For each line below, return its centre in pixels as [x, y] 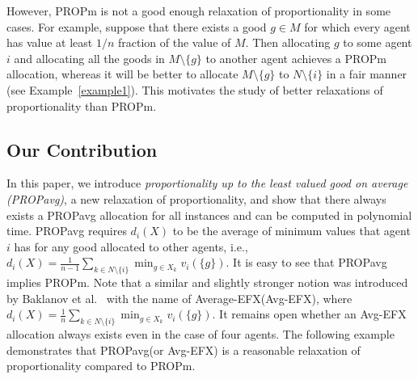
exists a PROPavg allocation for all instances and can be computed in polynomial [209, 215]
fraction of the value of [175, 42]
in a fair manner [367, 74]
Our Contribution [82, 149]
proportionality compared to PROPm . [101, 366]
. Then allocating [288, 42]
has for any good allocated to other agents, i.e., [131, 246]
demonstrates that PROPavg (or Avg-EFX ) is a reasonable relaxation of [184, 350]
